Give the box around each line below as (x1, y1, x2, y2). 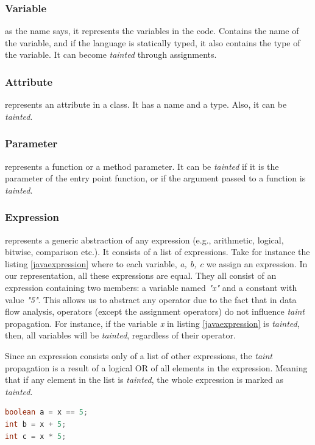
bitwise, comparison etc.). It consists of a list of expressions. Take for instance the (5, 245, 310, 258)
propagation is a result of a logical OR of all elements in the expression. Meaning (5, 361, 308, 374)
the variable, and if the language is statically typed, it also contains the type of (5, 36, 300, 49)
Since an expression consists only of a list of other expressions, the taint (5, 349, 272, 362)
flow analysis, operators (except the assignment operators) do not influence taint (5, 305, 305, 318)
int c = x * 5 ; (5, 432, 66, 441)
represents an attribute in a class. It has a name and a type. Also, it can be (5, 98, 287, 111)
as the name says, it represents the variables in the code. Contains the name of (5, 24, 299, 37)
